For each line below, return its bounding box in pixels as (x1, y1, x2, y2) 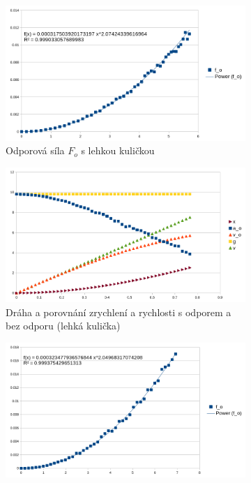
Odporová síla (6, 143, 65, 158)
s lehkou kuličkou (81, 143, 155, 158)
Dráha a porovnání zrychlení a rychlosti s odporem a (6, 304, 231, 319)
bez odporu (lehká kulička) (6, 318, 121, 333)
